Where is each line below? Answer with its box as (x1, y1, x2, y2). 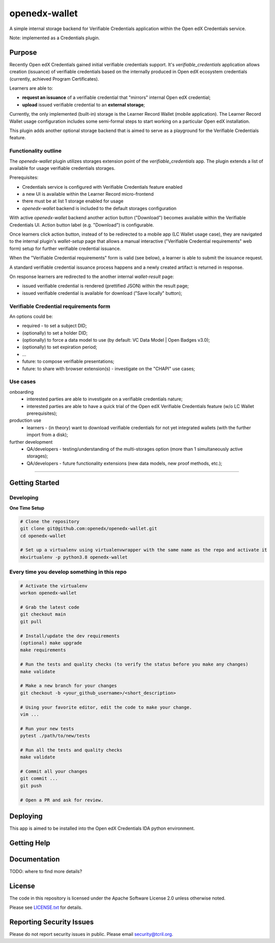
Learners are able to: (9, 85, 53, 91)
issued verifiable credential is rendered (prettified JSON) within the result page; (22, 283, 189, 289)
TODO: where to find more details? (9, 869, 82, 875)
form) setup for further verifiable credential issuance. (9, 245, 121, 251)
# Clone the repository (20, 518, 80, 524)
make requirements (20, 647, 66, 653)
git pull (20, 619, 42, 624)
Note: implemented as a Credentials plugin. (9, 35, 100, 41)
